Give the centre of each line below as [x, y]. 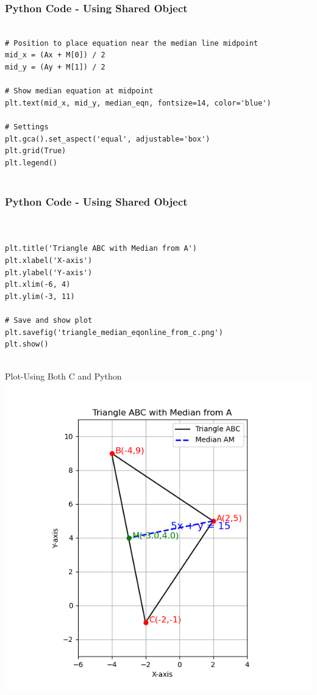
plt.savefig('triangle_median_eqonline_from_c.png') [114, 332]
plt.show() [27, 344]
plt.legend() [31, 163]
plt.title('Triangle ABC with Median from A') [101, 249]
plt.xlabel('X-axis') [49, 260]
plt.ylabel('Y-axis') [49, 272]
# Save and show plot [49, 320]
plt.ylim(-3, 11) [40, 296]
